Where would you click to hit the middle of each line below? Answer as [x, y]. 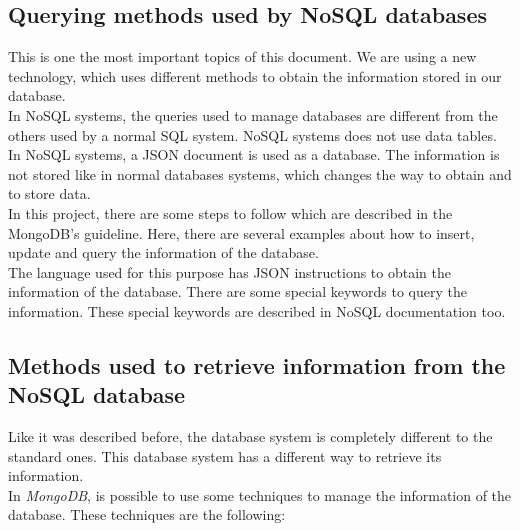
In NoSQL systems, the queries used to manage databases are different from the [253, 114]
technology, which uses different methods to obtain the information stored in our [255, 75]
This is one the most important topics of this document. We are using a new [242, 56]
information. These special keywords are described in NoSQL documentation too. [257, 310]
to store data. [49, 193]
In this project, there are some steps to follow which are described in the [230, 212]
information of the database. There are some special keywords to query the [237, 291]
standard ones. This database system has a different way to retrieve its [225, 455]
